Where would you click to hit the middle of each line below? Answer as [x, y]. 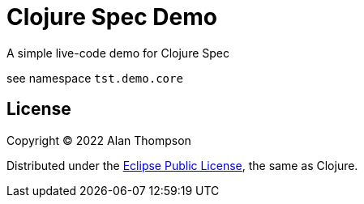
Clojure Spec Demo [112, 17]
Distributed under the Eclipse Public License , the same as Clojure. [182, 165]
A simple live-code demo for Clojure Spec [118, 53]
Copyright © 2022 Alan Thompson [99, 140]
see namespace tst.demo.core [95, 78]
